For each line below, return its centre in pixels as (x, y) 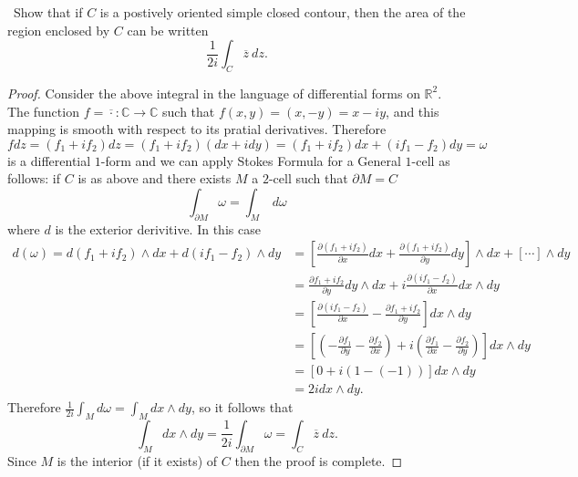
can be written (168, 30)
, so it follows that (242, 407)
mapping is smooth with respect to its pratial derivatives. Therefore (197, 129)
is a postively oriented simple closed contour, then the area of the (283, 12)
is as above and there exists (155, 178)
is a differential (49, 160)
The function (43, 111)
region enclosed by (59, 30)
